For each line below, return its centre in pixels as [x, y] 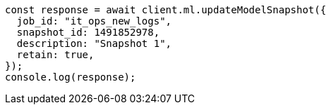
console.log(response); [71, 77]
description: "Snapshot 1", [94, 43]
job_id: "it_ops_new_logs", [94, 21]
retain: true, [55, 55]
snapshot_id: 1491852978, [88, 32]
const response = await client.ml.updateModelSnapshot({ [166, 10]
